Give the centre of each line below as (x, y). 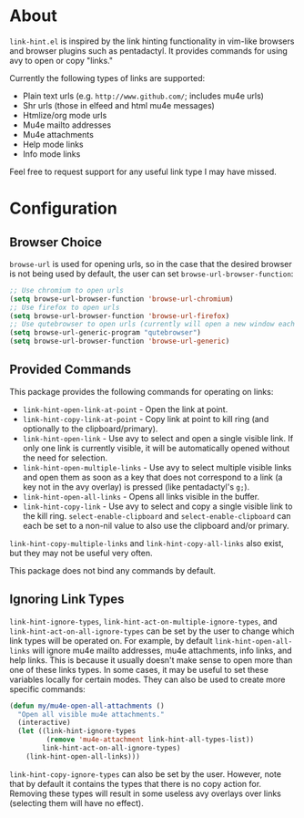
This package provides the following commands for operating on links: (142, 391)
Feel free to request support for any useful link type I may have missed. (143, 171)
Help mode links (53, 144)
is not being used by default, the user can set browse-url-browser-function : (152, 274)
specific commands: (48, 689)
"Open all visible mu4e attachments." (91, 714)
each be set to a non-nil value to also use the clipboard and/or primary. (156, 525)
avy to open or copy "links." (61, 60)
